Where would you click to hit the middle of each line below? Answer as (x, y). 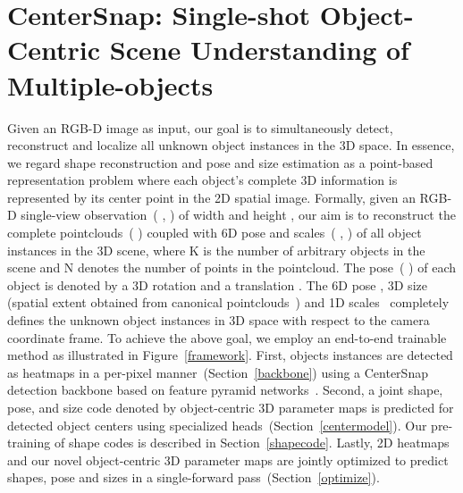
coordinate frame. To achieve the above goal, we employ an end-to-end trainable (227, 337)
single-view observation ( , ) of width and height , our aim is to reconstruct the (238, 215)
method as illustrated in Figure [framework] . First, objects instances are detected (230, 355)
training (29, 443)
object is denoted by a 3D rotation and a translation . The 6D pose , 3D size (217, 284)
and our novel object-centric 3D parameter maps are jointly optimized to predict (228, 460)
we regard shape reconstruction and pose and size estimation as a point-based (220, 162)
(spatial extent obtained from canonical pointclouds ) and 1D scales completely (228, 302)
